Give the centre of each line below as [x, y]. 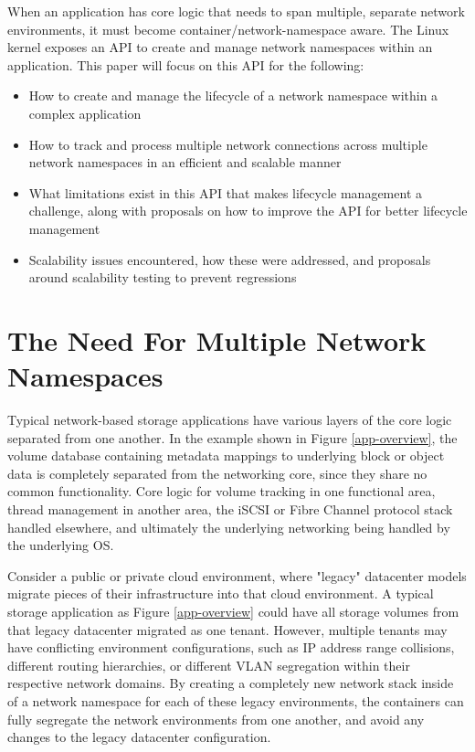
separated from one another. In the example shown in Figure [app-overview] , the [232, 437]
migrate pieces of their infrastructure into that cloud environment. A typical [221, 593]
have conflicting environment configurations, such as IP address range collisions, [231, 647]
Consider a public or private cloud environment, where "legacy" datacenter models [237, 575]
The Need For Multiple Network [217, 339]
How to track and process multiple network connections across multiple [228, 144]
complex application [85, 113]
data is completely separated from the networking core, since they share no [217, 473]
